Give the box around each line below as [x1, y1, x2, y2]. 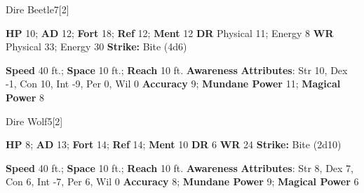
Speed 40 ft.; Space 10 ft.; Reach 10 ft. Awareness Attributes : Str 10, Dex [6, 62, 348, 77]
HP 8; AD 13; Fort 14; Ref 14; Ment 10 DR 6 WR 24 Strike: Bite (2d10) [6, 137, 342, 152]
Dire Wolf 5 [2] [6, 113, 63, 128]
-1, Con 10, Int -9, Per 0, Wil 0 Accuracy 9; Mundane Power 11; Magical [6, 76, 341, 91]
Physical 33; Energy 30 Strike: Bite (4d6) [6, 39, 187, 54]
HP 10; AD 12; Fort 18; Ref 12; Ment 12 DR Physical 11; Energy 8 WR [6, 25, 334, 40]
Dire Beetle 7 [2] [6, 2, 69, 16]
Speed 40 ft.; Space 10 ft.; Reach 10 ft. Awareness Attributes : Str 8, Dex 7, [6, 160, 354, 175]
